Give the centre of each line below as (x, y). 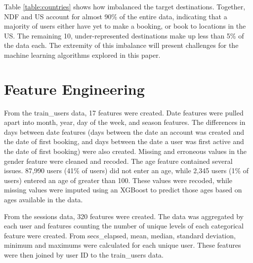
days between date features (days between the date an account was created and (124, 131)
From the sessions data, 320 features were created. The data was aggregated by (124, 216)
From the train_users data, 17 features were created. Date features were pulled (124, 112)
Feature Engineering (74, 89)
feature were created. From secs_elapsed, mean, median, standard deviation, (120, 235)
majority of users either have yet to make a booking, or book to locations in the (125, 26)
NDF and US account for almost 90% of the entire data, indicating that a (116, 16)
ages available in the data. (43, 200)
